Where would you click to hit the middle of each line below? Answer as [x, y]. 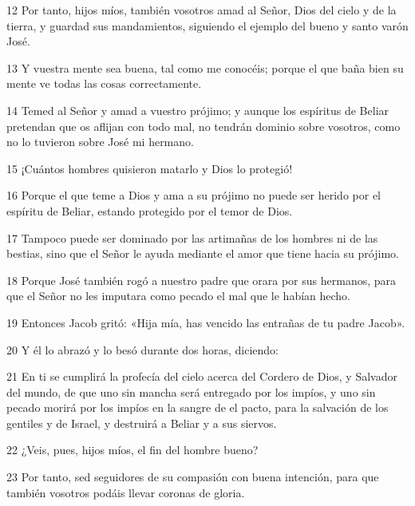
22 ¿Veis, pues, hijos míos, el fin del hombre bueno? [132, 450]
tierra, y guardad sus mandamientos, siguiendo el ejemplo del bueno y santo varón [207, 25]
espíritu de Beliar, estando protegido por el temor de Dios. [150, 210]
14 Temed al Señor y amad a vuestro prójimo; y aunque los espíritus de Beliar [198, 110]
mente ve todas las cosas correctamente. [104, 83]
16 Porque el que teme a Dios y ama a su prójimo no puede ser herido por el [194, 195]
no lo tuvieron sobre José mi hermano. [100, 142]
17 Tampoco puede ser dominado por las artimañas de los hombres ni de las [192, 237]
